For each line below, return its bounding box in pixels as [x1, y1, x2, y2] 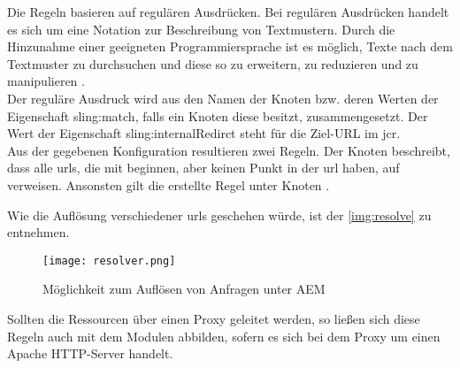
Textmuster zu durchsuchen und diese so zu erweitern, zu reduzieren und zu [7, 54, 418, 73]
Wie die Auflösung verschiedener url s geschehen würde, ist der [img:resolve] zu [7, 205, 432, 224]
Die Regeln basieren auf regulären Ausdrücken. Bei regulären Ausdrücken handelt [7, 3, 449, 20]
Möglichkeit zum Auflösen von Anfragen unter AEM [42, 280, 326, 298]
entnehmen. [7, 223, 70, 241]
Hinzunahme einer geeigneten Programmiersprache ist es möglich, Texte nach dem [7, 37, 453, 56]
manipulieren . [7, 72, 85, 90]
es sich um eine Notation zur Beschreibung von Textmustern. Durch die [7, 19, 395, 38]
